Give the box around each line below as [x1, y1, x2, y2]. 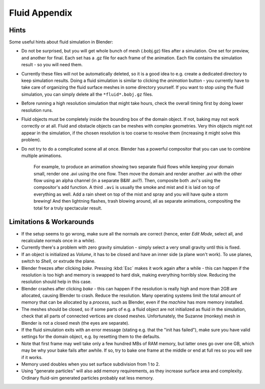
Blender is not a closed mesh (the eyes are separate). [21, 320, 130, 326]
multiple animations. [21, 153, 62, 158]
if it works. [21, 354, 43, 360]
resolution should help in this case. [21, 279, 92, 285]
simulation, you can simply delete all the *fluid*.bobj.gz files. [21, 91, 153, 97]
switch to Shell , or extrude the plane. [21, 258, 96, 264]
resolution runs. [21, 107, 53, 113]
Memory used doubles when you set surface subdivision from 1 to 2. [21, 361, 160, 367]
